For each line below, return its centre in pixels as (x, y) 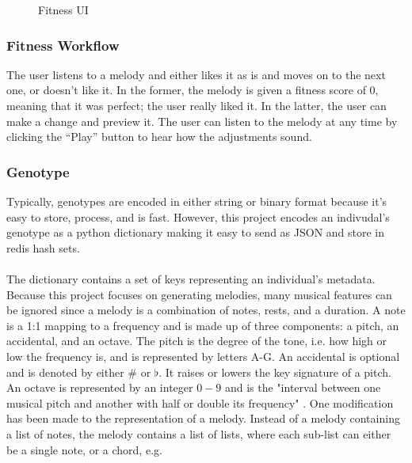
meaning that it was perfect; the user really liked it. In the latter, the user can (196, 105)
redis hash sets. (43, 247)
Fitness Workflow (63, 45)
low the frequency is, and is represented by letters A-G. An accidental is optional (203, 356)
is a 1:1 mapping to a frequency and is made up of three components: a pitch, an (203, 325)
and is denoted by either (65, 372)
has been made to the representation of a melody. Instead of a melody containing (203, 418)
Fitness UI (63, 9)
